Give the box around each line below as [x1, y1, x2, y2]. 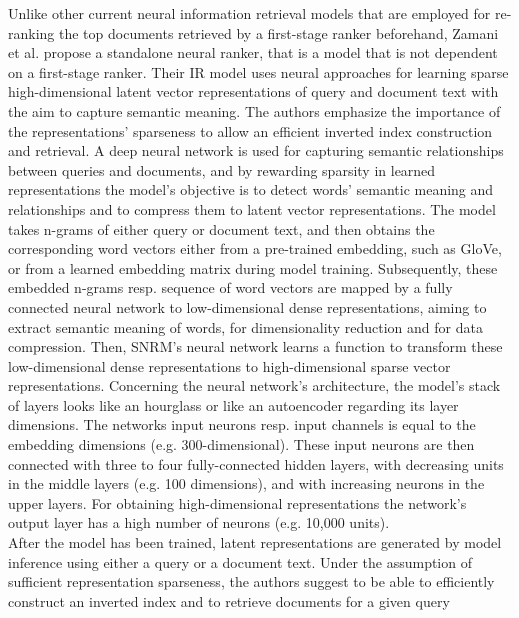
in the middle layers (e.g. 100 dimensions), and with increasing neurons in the [8, 473, 485, 494]
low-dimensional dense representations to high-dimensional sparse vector [8, 355, 451, 376]
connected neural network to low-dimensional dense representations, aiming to [8, 296, 487, 317]
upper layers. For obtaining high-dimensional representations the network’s [8, 492, 467, 513]
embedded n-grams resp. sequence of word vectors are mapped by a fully [8, 277, 453, 298]
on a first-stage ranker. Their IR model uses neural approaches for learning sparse [8, 61, 509, 82]
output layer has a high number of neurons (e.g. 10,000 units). [8, 512, 390, 533]
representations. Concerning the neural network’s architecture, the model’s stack [8, 375, 501, 396]
